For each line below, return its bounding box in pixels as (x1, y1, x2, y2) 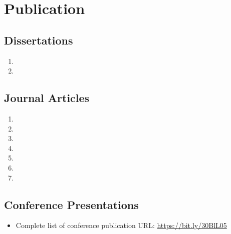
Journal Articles (4, 90, 90, 105)
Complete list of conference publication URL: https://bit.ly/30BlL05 (16, 220, 227, 230)
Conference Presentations (4, 196, 139, 212)
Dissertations (4, 32, 73, 47)
